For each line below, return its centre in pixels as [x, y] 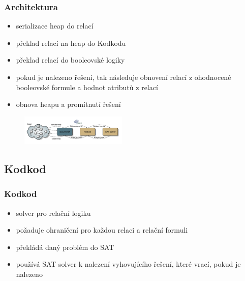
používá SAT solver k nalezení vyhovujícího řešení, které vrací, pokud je [128, 264]
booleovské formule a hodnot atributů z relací [87, 87]
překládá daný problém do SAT [65, 247]
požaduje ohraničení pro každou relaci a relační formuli [102, 230]
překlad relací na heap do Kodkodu [71, 43]
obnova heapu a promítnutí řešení [68, 104]
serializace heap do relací [55, 26]
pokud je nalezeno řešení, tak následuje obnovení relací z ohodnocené [124, 77]
